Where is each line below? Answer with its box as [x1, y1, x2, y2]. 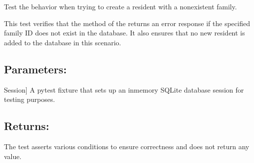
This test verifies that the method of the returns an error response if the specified [4, 18, 250, 28]
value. [4, 151, 22, 161]
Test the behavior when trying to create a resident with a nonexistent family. [4, 1, 237, 11]
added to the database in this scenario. [4, 37, 121, 47]
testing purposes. [4, 94, 55, 104]
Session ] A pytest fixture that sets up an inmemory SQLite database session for [4, 84, 244, 95]
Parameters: [4, 61, 67, 76]
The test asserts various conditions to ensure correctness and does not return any [4, 141, 250, 151]
